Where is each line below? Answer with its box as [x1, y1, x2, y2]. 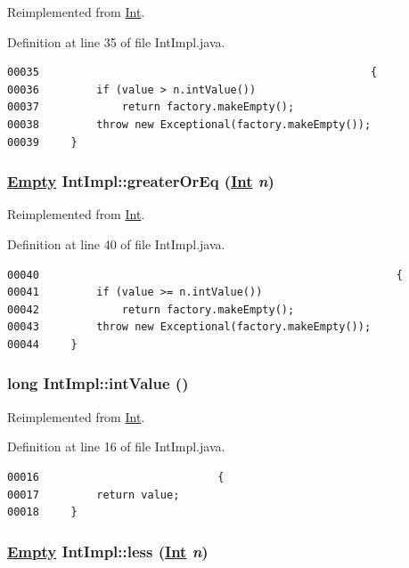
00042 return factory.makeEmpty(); [7, 303, 295, 316]
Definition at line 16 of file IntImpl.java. [7, 437, 225, 456]
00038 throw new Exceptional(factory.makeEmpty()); [7, 118, 372, 131]
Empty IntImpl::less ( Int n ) [7, 540, 209, 562]
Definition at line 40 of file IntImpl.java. [7, 234, 225, 253]
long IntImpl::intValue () [7, 372, 189, 394]
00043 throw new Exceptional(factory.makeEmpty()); [7, 321, 372, 334]
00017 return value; [7, 488, 180, 501]
